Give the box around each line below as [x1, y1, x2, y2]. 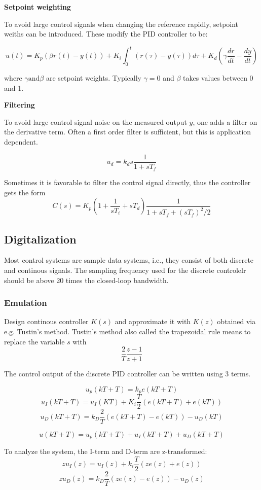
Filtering [4, 99, 35, 110]
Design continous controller [4, 316, 89, 327]
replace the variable [4, 336, 65, 346]
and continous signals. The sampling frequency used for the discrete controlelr [4, 265, 246, 275]
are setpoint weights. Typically [46, 73, 141, 83]
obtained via [217, 316, 256, 327]
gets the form [4, 187, 46, 197]
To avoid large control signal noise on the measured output [4, 116, 187, 127]
